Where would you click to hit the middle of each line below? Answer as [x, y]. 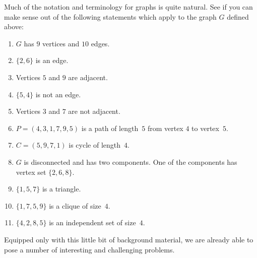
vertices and [61, 43]
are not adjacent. [94, 111]
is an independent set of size [92, 222]
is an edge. [52, 60]
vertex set [31, 172]
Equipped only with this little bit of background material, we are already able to [129, 239]
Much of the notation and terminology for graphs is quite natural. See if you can [128, 7]
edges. [100, 43]
